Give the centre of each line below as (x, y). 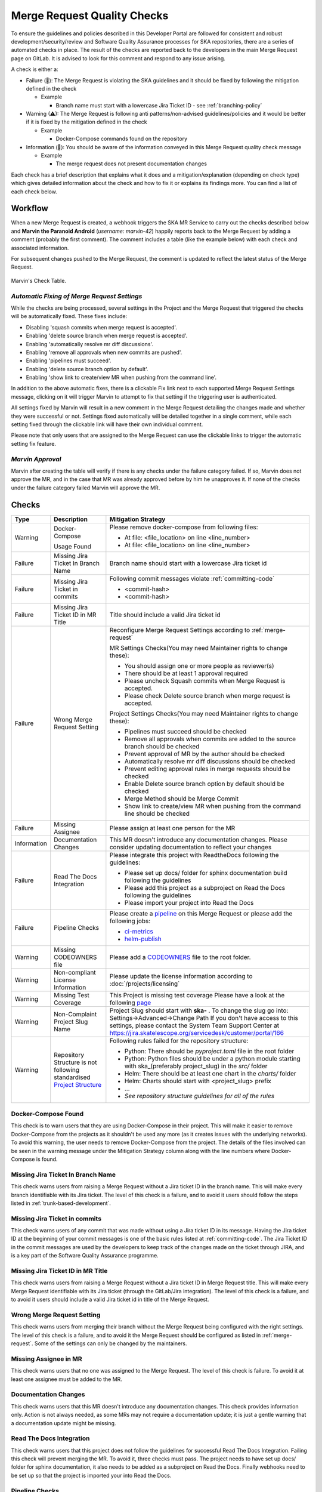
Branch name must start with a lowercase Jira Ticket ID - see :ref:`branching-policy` (159, 105)
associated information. (40, 248)
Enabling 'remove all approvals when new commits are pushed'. (104, 352)
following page (130, 1003)
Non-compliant (75, 972)
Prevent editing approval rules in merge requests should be (207, 769)
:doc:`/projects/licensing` (145, 984)
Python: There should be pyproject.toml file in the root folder (209, 1051)
